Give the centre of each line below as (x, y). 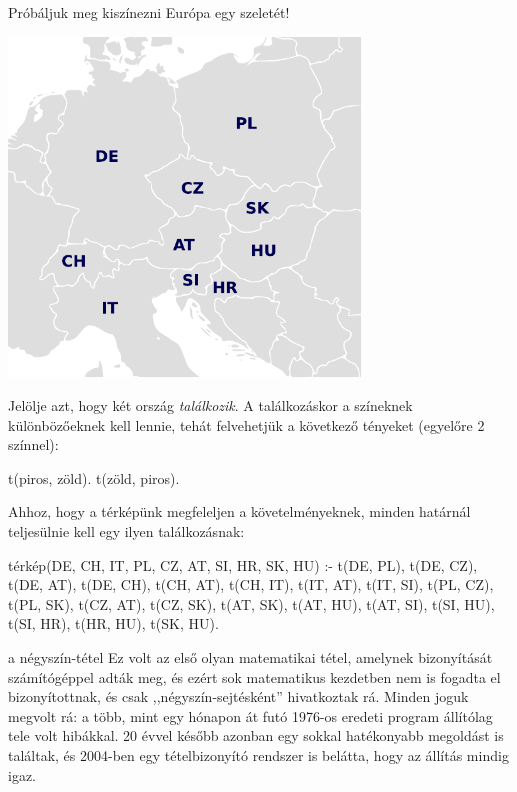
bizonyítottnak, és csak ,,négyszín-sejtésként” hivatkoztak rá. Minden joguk (238, 696)
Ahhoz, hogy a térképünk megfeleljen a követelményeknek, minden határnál (239, 511)
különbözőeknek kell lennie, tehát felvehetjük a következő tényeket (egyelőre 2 (246, 424)
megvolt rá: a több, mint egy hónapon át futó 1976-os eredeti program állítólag (250, 715)
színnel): (33, 444)
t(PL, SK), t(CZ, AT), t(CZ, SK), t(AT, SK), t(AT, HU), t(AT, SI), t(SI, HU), (251, 603)
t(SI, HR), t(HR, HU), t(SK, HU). (113, 623)
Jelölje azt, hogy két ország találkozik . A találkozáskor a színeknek (210, 405)
